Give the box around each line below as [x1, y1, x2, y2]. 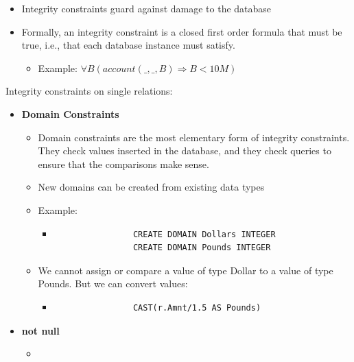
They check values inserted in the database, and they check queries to [38, 143, 331, 158]
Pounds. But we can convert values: [38, 276, 188, 291]
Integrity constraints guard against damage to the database [21, 1, 272, 15]
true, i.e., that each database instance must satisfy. [21, 38, 235, 52]
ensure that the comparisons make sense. [38, 156, 209, 171]
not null [21, 323, 60, 337]
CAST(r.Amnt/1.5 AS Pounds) [132, 302, 261, 313]
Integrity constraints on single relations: [5, 84, 173, 98]
